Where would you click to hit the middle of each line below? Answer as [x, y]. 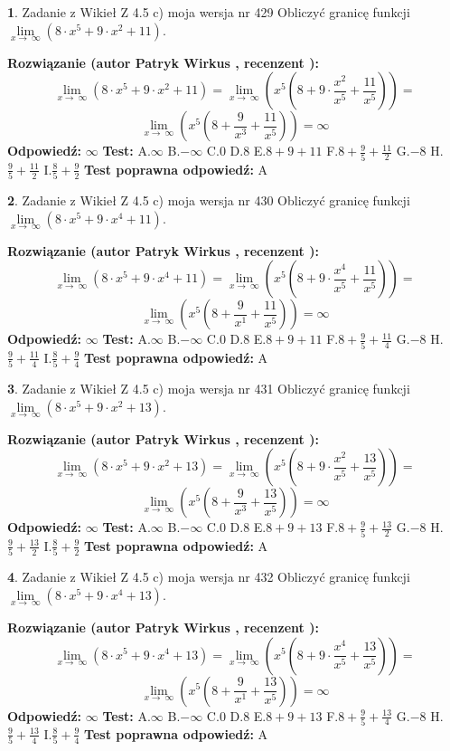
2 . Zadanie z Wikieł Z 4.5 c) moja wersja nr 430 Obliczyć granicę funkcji [209, 200]
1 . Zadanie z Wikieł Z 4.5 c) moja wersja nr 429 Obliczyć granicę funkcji [209, 12]
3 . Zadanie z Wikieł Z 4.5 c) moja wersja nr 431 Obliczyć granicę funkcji [209, 389]
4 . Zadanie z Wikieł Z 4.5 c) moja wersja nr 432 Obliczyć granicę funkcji [209, 577]
